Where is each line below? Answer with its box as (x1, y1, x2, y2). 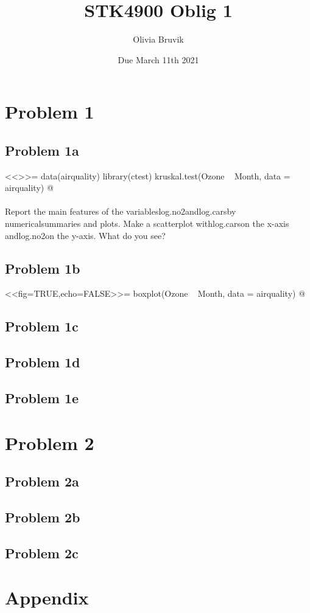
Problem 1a (5, 140, 79, 159)
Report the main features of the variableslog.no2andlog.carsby (5, 205, 236, 218)
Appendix (5, 585, 89, 610)
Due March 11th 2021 (118, 53, 199, 66)
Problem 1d (5, 353, 80, 372)
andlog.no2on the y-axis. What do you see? (5, 229, 166, 241)
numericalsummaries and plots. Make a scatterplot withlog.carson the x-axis (5, 217, 289, 230)
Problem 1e (5, 389, 79, 407)
